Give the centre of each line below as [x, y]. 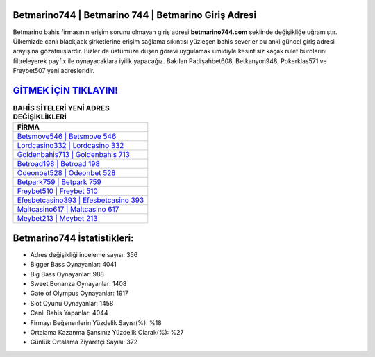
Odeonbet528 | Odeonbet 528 [66, 173]
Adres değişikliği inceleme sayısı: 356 [84, 254]
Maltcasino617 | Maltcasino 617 [68, 210]
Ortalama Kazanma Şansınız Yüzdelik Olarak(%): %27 [107, 332]
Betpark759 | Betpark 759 [59, 182]
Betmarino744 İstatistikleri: [74, 238]
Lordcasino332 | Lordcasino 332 [70, 146]
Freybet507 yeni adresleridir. [54, 71]
